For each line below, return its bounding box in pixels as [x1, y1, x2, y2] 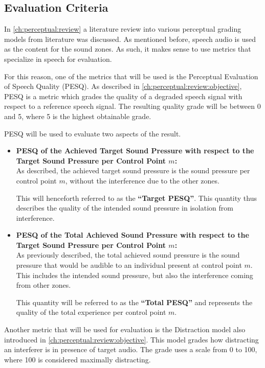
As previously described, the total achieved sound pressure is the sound [16, 249, 240, 260]
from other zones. [16, 280, 71, 290]
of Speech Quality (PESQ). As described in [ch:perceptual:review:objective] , [4, 81, 242, 91]
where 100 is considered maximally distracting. [4, 354, 151, 364]
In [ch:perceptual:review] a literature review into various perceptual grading [4, 24, 241, 34]
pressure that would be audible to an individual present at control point [16, 260, 242, 270]
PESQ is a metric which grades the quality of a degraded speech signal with [4, 90, 242, 101]
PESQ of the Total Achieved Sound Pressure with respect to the [16, 229, 249, 240]
